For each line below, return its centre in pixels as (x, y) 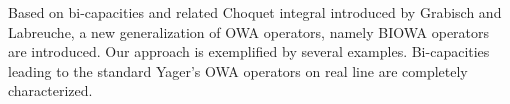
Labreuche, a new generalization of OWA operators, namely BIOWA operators (249, 31)
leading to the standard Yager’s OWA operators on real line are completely (238, 70)
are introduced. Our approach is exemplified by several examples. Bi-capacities (249, 51)
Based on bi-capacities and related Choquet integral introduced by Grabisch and (255, 12)
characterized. (50, 90)
